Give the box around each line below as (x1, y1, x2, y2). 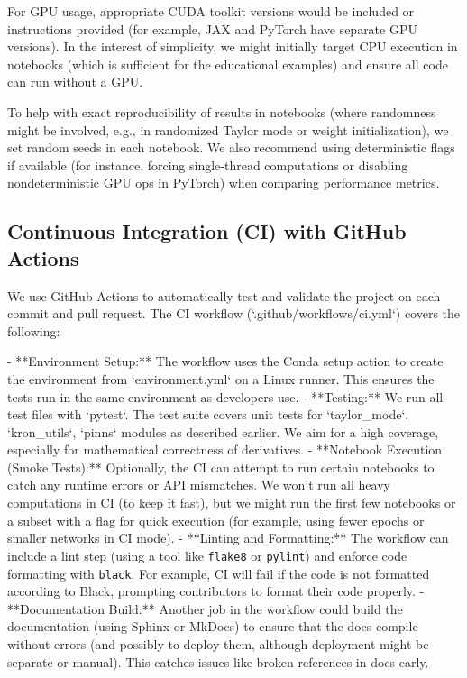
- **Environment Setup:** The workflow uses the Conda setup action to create (7, 352, 444, 371)
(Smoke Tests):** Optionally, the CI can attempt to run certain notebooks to (7, 457, 435, 476)
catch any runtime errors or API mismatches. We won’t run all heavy (7, 475, 390, 494)
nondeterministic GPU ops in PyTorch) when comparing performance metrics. (7, 173, 440, 192)
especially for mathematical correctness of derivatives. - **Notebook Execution (7, 440, 443, 459)
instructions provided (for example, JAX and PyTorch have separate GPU (7, 19, 417, 38)
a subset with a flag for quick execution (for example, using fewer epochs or (7, 510, 425, 529)
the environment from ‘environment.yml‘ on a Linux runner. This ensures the (7, 369, 435, 388)
